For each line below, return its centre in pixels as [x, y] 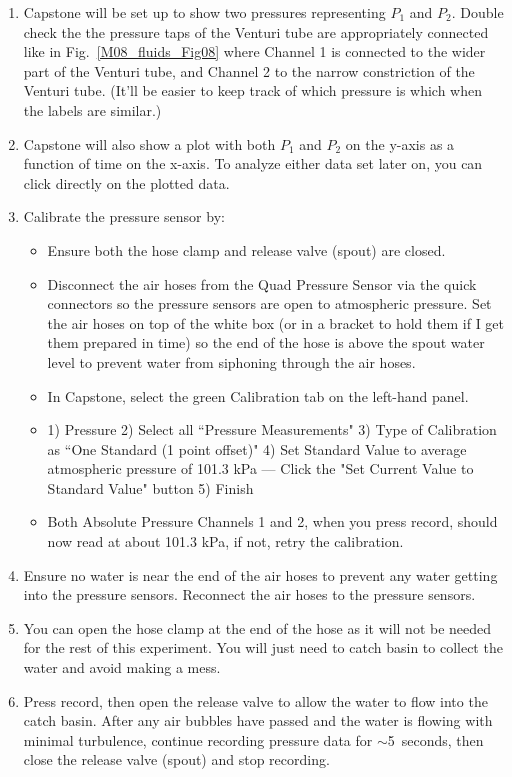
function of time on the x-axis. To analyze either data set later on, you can [253, 163]
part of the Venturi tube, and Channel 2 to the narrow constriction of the [249, 70]
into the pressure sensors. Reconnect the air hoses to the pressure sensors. [249, 594]
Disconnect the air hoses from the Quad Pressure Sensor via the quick [262, 283]
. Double [477, 12]
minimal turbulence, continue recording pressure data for [198, 739]
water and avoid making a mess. [122, 667]
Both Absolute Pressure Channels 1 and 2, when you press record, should [272, 521]
